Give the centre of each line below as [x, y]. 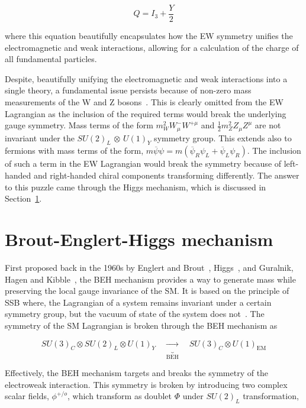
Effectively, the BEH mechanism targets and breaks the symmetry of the [137, 373]
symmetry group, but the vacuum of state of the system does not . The [135, 314]
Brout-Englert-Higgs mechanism [139, 239]
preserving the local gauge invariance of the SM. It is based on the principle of [147, 291]
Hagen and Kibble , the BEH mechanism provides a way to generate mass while [150, 279]
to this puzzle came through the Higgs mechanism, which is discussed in [136, 187]
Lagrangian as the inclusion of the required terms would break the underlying [146, 113]
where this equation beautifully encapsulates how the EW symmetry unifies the [149, 36]
